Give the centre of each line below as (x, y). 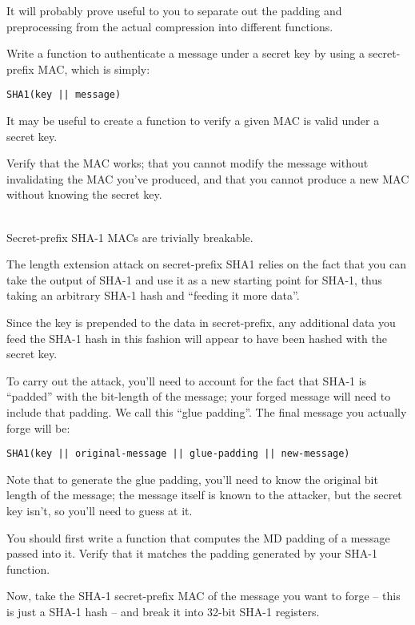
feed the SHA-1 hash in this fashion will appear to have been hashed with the (197, 338)
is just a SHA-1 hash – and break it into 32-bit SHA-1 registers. (163, 611)
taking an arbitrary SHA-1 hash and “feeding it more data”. (153, 295)
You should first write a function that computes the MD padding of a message (198, 537)
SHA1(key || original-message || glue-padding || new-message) (178, 454)
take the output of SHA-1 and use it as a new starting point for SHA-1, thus (194, 279)
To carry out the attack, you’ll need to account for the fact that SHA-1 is (187, 380)
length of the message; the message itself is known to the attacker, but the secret (204, 495)
